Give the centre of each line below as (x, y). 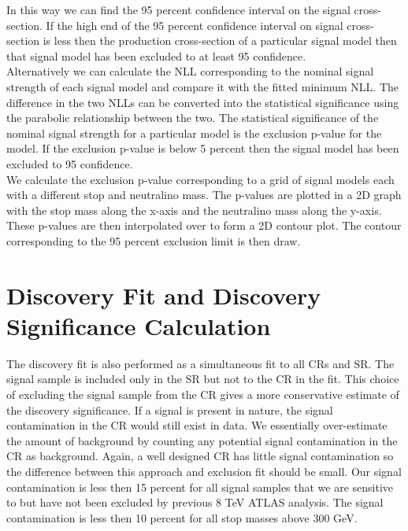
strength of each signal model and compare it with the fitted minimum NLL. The (202, 86)
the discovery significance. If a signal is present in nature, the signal (170, 409)
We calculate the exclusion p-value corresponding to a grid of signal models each (200, 179)
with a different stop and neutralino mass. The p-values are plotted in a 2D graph (204, 195)
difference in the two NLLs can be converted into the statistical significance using (203, 102)
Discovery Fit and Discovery (164, 295)
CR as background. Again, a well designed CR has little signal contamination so (200, 456)
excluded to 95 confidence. (70, 163)
